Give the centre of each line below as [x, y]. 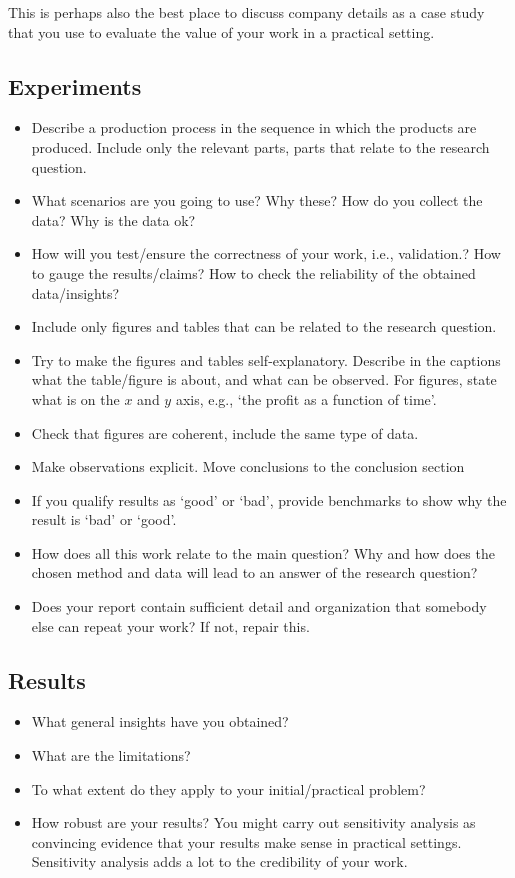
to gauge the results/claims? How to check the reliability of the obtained [253, 272]
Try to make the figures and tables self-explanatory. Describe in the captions [266, 359]
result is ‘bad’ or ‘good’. [104, 519]
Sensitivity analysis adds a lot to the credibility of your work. [219, 861]
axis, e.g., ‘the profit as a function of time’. [306, 398]
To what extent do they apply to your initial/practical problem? [228, 788]
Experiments [75, 85]
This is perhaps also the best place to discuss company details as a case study [246, 12]
